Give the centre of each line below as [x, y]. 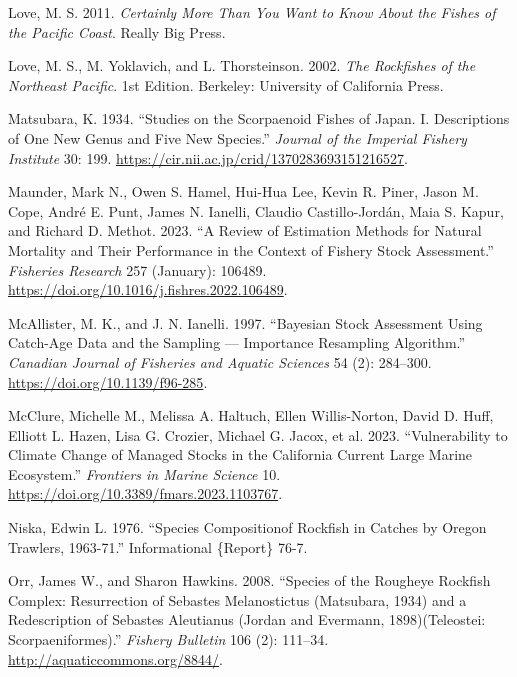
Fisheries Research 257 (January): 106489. [137, 269]
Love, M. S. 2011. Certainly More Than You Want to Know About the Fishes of [252, 12]
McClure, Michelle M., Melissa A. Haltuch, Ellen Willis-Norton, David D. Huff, [251, 415]
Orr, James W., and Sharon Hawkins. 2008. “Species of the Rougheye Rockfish [249, 580]
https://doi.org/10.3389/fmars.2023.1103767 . [145, 493]
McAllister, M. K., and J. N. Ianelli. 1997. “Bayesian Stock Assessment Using [245, 322]
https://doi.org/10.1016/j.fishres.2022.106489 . [148, 289]
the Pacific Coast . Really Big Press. [117, 31]
